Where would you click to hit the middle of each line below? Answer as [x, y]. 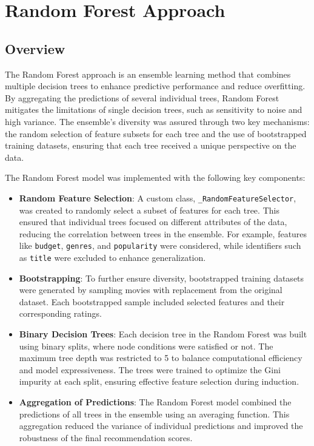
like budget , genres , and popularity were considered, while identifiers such [160, 245]
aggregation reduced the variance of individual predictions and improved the [161, 426]
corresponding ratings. [60, 313]
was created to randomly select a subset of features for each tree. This [149, 210]
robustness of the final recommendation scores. [106, 437]
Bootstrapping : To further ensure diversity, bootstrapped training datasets [162, 278]
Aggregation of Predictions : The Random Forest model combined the [155, 402]
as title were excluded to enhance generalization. [112, 258]
